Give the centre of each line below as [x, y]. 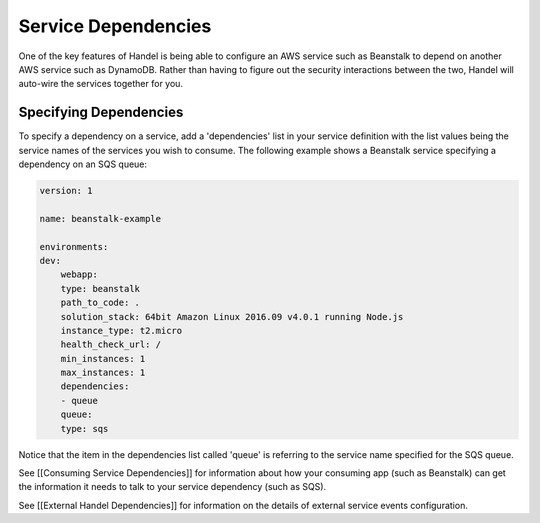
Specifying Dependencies [101, 112]
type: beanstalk [100, 288]
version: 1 [66, 190]
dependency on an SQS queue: [83, 164]
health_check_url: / [111, 344]
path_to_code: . [100, 303]
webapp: [79, 274]
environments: [74, 246]
